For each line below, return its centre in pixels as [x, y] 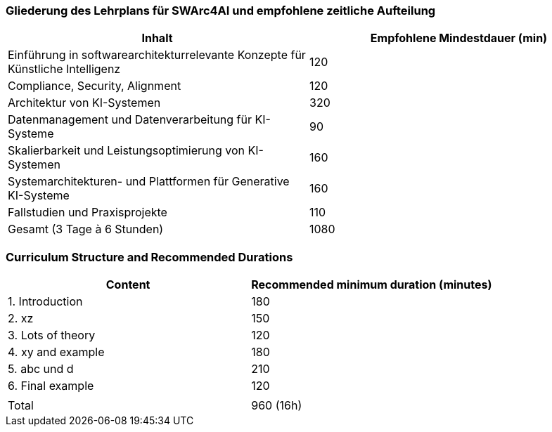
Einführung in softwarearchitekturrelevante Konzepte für [157, 55]
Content [128, 285]
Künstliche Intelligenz [64, 69]
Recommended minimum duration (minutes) [372, 285]
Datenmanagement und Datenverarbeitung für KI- [139, 120]
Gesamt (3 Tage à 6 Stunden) [86, 229]
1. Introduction [45, 302]
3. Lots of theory [52, 335]
